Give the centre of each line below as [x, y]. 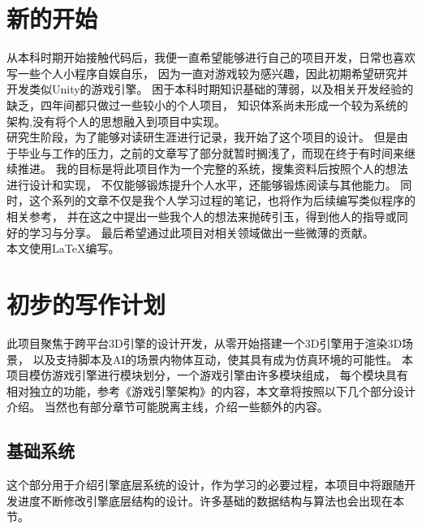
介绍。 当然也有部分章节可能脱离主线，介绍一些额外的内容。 [168, 407]
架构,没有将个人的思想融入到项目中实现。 [116, 121]
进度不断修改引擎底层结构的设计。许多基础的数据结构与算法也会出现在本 [211, 500]
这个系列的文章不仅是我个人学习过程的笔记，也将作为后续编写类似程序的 [222, 200]
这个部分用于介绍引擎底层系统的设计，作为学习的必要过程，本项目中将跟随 [205, 485]
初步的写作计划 [86, 304]
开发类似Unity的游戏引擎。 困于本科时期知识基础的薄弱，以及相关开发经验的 [210, 89]
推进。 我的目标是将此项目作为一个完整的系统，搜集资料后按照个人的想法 [213, 169]
